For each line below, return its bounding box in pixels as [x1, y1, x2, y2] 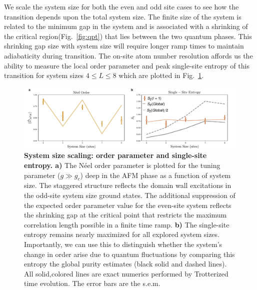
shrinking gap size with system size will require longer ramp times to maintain [4, 40, 244, 51]
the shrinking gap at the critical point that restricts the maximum [24, 209, 227, 220]
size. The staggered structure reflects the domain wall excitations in [24, 180, 231, 190]
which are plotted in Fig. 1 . [118, 70, 204, 80]
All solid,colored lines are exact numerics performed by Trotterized [24, 268, 228, 278]
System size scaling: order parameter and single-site [24, 150, 207, 160]
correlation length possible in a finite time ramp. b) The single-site [24, 219, 229, 229]
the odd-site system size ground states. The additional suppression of [24, 190, 235, 200]
